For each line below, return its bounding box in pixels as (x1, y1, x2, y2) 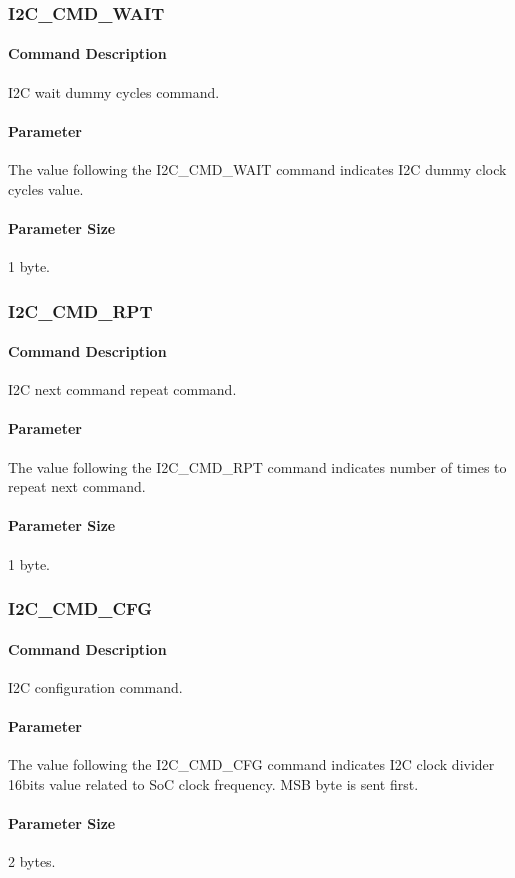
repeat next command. (8, 476, 146, 497)
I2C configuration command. (8, 676, 183, 697)
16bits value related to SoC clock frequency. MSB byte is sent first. (8, 773, 419, 794)
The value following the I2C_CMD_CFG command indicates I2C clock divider (8, 754, 495, 775)
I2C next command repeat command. (8, 379, 237, 400)
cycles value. (8, 178, 84, 199)
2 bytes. (8, 851, 56, 872)
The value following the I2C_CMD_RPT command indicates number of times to (8, 456, 507, 477)
